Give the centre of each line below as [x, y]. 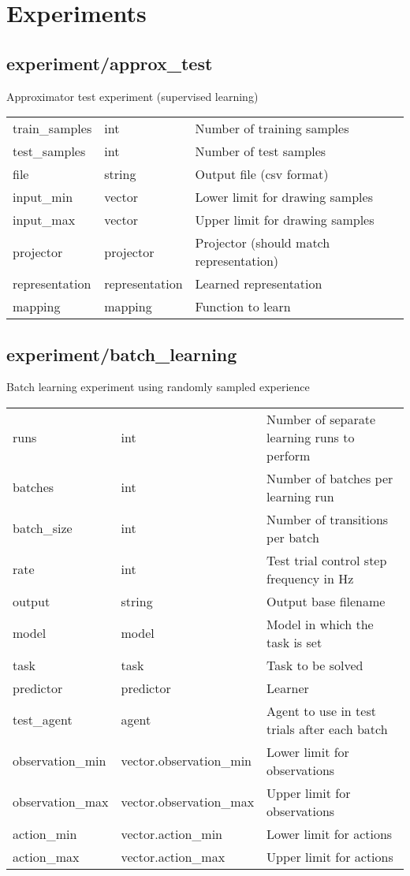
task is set [294, 642]
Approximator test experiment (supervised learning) [132, 96]
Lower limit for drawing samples [284, 197]
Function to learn [243, 307]
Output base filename [326, 601]
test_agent [43, 720]
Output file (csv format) [262, 174]
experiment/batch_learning [122, 354]
